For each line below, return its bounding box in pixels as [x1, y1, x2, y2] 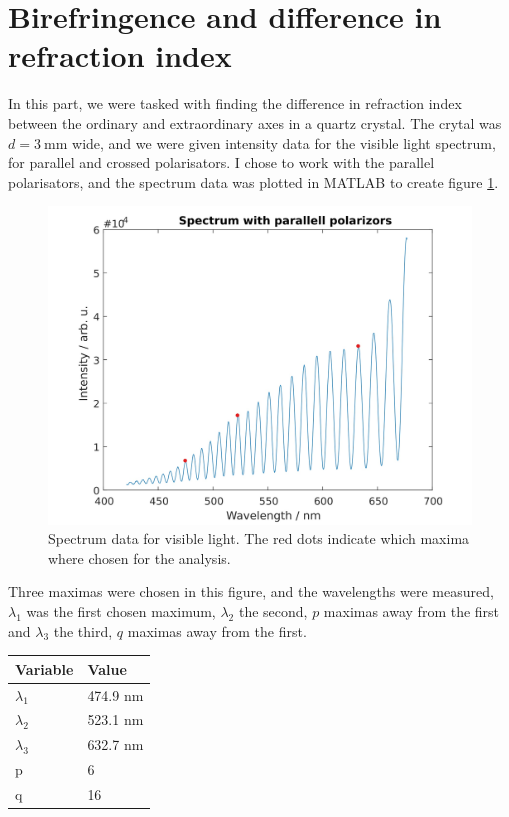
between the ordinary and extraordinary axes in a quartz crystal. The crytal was [8, 112, 502, 133]
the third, [53, 620, 113, 641]
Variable [15, 658, 74, 679]
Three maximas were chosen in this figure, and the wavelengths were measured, [8, 581, 494, 602]
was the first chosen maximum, [26, 601, 216, 622]
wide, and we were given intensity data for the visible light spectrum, [72, 132, 496, 153]
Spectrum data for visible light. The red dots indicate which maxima [48, 528, 470, 549]
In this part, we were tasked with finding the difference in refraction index [8, 93, 462, 114]
